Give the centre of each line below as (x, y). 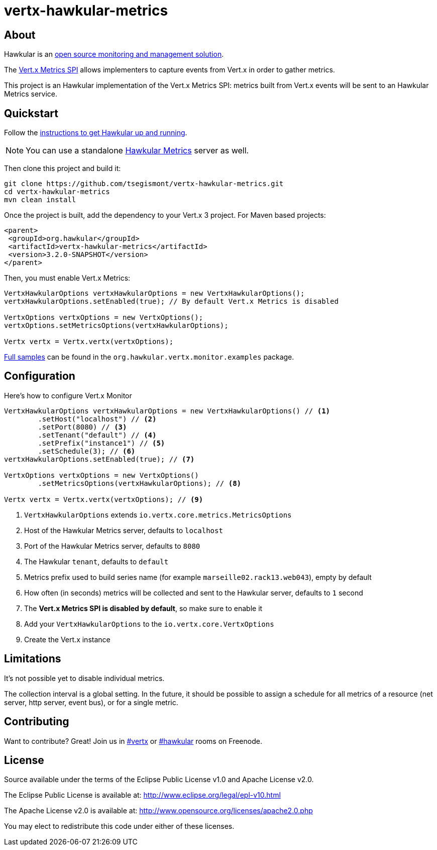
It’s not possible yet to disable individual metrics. (84, 678)
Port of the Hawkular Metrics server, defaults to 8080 (112, 546)
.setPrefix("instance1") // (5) (101, 443)
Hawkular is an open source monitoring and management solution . (114, 54)
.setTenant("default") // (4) (97, 435)
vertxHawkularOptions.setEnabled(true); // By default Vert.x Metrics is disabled (171, 302)
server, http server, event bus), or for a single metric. (91, 702)
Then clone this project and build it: (63, 168)
